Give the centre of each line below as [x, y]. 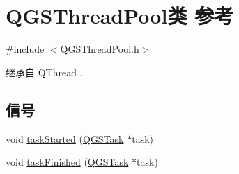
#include [25, 49]
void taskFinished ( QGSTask [67, 162]
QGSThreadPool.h [100, 49]
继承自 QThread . [44, 72]
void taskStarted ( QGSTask [65, 138]
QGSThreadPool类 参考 [120, 16]
